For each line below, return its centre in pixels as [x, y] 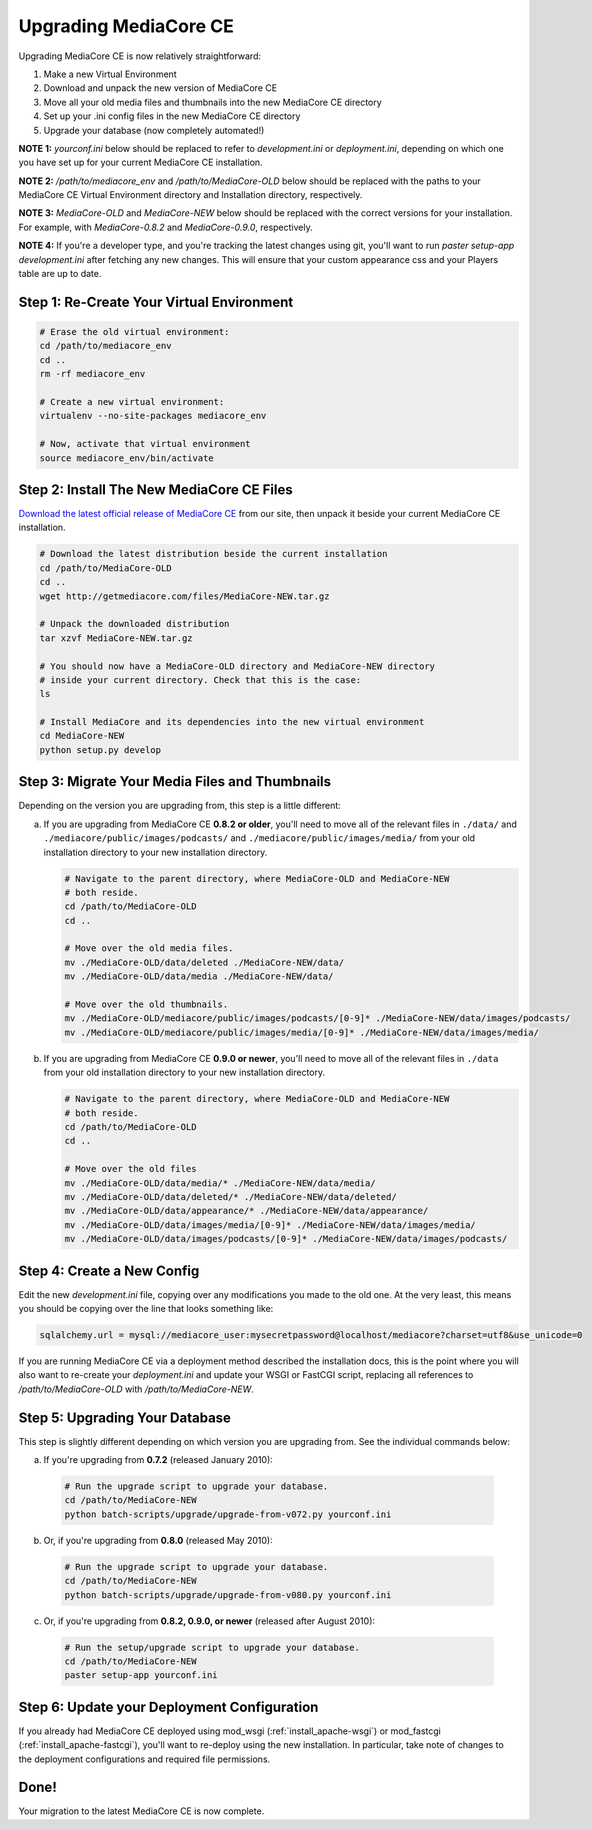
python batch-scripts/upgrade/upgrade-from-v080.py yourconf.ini [228, 1594]
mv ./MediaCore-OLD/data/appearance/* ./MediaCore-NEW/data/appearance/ [246, 1211]
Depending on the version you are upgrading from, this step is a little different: [180, 806]
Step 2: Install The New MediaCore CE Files [156, 489]
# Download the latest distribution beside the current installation [213, 554]
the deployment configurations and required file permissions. [144, 1759]
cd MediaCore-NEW [82, 736]
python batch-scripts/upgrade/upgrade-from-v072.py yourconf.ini [228, 1514]
